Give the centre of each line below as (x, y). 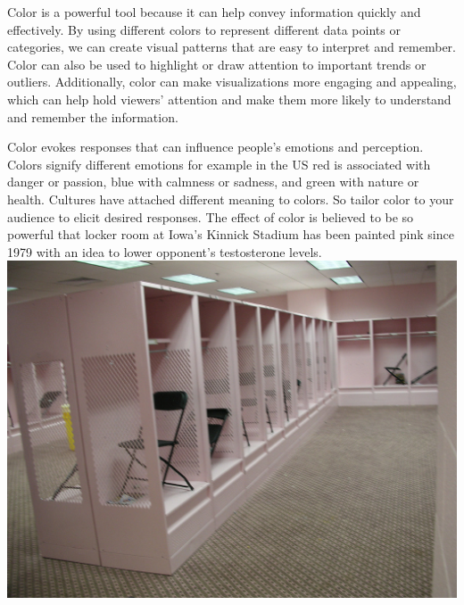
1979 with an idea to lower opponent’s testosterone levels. (165, 251)
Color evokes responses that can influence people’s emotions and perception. (215, 147)
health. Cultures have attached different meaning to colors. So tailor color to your (231, 199)
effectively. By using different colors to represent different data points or (204, 29)
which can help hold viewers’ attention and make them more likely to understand (229, 99)
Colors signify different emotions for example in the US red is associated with (219, 164)
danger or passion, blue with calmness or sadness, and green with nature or (213, 182)
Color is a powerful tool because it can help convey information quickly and (214, 12)
